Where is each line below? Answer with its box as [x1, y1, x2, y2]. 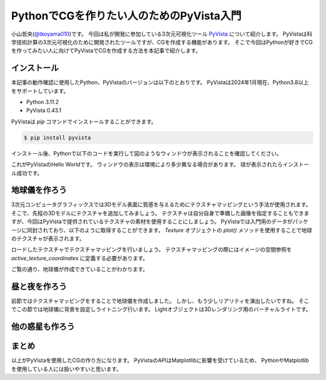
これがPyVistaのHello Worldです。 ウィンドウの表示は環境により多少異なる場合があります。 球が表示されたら [11, 161, 283, 168]
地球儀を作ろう [11, 185, 67, 195]
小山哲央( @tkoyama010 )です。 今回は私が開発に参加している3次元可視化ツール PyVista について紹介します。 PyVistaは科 [11, 30, 313, 38]
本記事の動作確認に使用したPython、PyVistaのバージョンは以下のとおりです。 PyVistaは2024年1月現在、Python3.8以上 [11, 79, 309, 86]
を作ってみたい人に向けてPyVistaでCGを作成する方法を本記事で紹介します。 [11, 47, 202, 54]
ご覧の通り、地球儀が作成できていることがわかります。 [11, 266, 149, 273]
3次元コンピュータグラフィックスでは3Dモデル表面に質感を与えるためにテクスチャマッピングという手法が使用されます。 [11, 201, 312, 208]
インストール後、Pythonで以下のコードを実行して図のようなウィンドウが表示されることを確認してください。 [11, 149, 282, 157]
